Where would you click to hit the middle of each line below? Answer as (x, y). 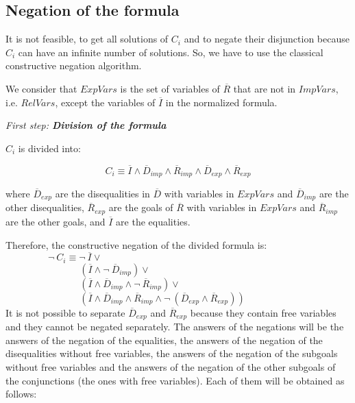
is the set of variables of (170, 88)
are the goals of (141, 207)
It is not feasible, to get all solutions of (87, 39)
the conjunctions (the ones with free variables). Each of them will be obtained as (175, 380)
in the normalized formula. (221, 102)
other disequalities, (45, 207)
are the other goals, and (56, 221)
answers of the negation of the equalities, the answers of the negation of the (164, 340)
